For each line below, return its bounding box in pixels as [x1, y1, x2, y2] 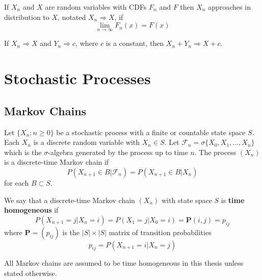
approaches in [208, 2, 251, 12]
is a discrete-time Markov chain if [4, 157, 109, 167]
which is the [4, 146, 42, 157]
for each [4, 177, 29, 188]
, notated [58, 11, 86, 22]
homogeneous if [4, 205, 59, 215]
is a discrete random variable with [33, 137, 140, 147]
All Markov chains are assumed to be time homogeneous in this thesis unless [4, 258, 243, 268]
